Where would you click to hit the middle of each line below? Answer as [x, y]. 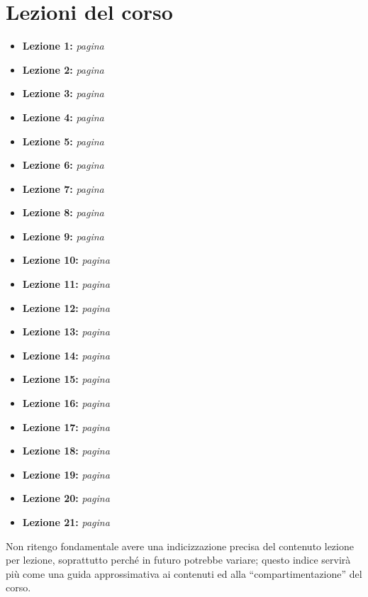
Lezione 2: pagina [63, 69]
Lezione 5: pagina [63, 141]
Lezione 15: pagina [66, 379]
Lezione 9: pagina [63, 236]
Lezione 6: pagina [63, 165]
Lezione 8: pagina [63, 212]
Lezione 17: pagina [66, 426]
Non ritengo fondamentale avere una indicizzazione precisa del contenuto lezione [180, 546]
